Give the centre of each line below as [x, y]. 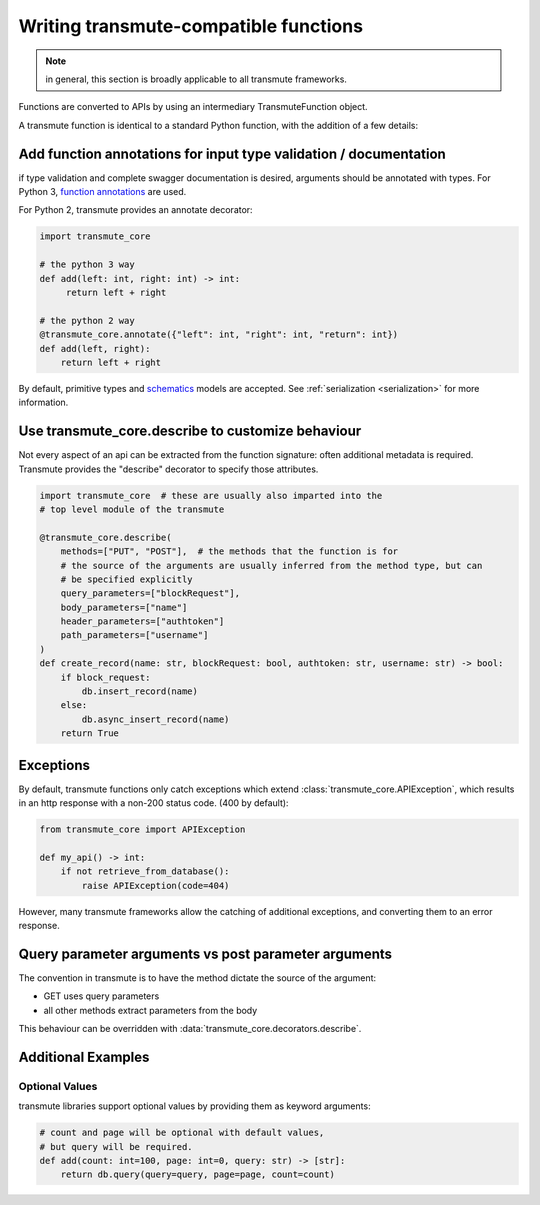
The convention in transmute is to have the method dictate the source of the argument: [197, 977]
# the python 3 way [87, 264]
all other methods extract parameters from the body [150, 1010]
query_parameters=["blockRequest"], [150, 593]
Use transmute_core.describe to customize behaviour [190, 431]
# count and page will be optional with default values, [182, 1133]
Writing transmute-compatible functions [191, 26]
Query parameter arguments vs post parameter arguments [205, 953]
